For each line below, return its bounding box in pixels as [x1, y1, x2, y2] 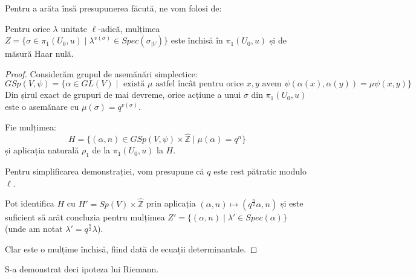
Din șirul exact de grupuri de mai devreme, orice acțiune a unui [5, 88, 241, 101]
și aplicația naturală [5, 144, 79, 156]
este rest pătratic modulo [213, 165, 307, 178]
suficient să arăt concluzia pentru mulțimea [5, 210, 165, 223]
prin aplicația [146, 197, 196, 210]
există [123, 80, 145, 89]
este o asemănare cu [5, 100, 79, 112]
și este [280, 197, 304, 210]
